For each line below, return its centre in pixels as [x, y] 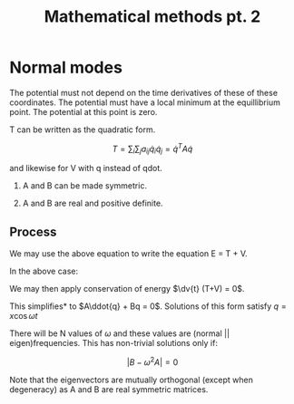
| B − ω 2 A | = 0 [152, 361]
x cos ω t [24, 316]
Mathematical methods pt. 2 [152, 17]
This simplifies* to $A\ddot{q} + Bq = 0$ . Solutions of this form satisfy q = [148, 306]
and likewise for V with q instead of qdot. [86, 168]
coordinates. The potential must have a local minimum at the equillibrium [145, 102]
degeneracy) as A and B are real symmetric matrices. [109, 389]
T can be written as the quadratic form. [83, 130]
